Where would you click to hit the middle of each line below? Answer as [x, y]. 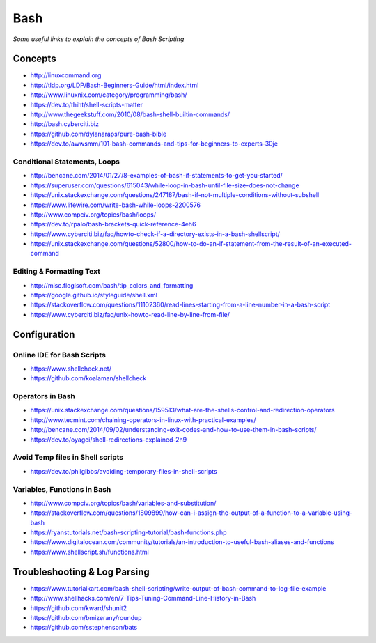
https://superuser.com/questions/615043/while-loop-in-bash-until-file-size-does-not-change [165, 185]
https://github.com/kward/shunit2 [79, 608]
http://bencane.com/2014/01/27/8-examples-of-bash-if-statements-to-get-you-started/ [157, 176]
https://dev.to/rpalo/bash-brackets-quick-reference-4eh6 [113, 224]
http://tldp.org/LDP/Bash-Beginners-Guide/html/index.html [115, 85]
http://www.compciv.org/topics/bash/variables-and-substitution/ [123, 503]
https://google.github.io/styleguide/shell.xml [94, 295]
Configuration [44, 334]
